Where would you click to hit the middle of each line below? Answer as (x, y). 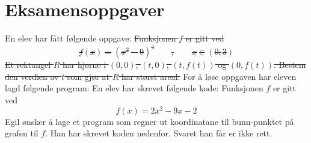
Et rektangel (28, 65)
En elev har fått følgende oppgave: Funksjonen (91, 38)
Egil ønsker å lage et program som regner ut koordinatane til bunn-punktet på (149, 121)
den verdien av (32, 76)
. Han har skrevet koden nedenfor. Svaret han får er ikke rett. (159, 133)
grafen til (22, 133)
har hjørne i (85, 65)
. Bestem (290, 65)
